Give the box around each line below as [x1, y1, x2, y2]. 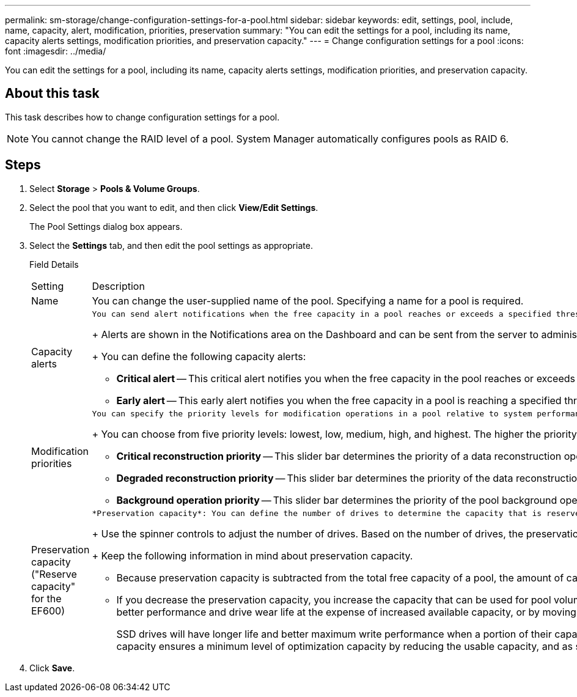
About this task [5, 86, 100, 101]
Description [92, 279, 145, 292]
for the [31, 592, 62, 605]
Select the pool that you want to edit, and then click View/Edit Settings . [29, 202, 318, 213]
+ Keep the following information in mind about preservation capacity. [92, 549, 413, 562]
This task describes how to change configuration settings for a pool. [5, 111, 280, 122]
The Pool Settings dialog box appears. [29, 221, 183, 232]
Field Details [29, 259, 79, 270]
